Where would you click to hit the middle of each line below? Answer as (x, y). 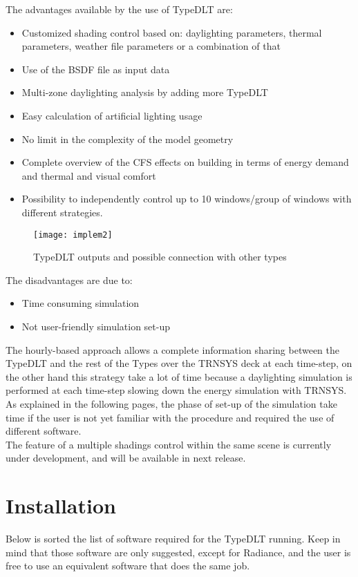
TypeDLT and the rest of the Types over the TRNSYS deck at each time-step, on (179, 363)
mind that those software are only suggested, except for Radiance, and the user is (178, 552)
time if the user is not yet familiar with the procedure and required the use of (170, 417)
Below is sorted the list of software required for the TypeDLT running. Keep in (173, 539)
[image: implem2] (73, 235)
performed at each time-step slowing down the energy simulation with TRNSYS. (176, 390)
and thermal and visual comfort (89, 175)
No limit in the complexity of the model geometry (128, 139)
